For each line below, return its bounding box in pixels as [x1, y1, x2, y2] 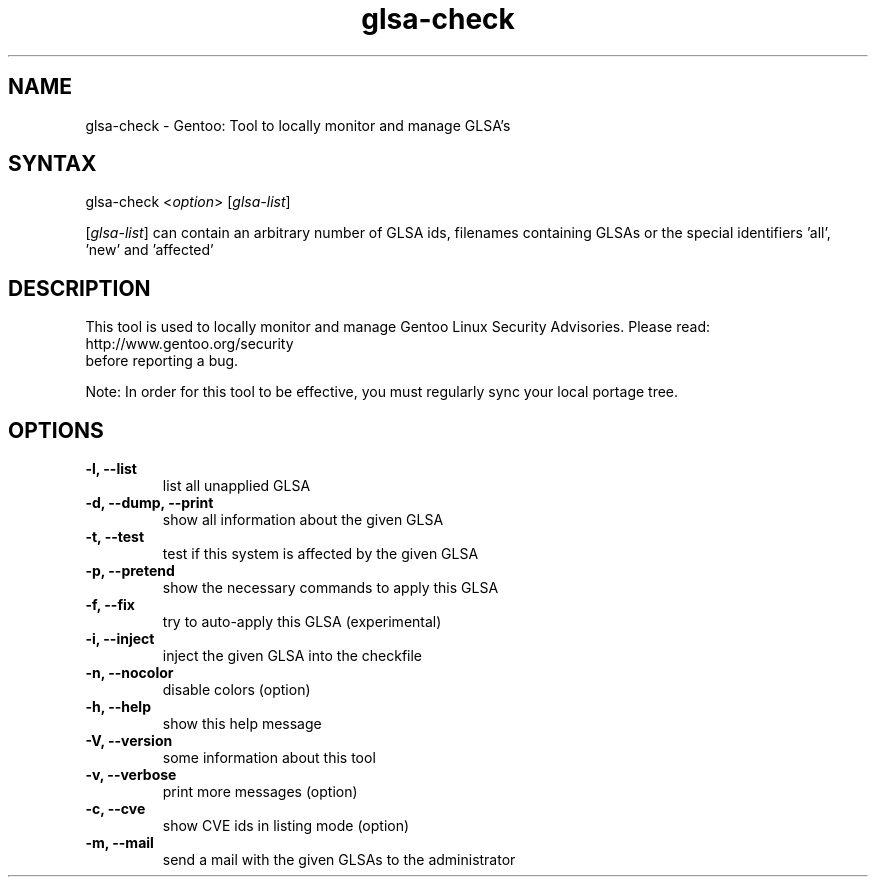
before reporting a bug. [85, 352, 239, 370]
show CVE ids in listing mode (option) [162, 817, 410, 835]
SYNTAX [8, 151, 97, 177]
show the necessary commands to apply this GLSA [162, 579, 499, 597]
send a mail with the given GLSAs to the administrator [162, 851, 516, 869]
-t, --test [85, 528, 145, 546]
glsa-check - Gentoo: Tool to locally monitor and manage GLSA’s [85, 116, 511, 134]
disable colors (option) [162, 681, 311, 699]
